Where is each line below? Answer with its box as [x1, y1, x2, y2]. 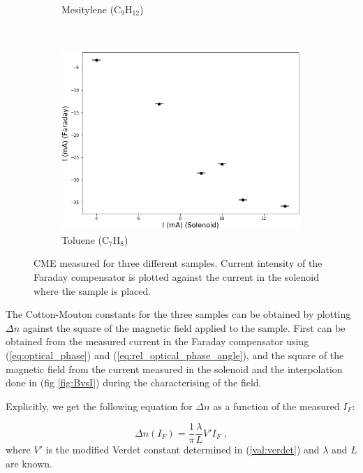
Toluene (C [61, 232, 110, 247]
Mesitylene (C [61, 2, 121, 16]
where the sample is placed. [34, 283, 151, 298]
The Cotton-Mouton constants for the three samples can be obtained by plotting [6, 307, 351, 321]
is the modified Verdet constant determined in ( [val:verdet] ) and [45, 442, 320, 457]
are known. [6, 456, 52, 470]
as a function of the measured [213, 398, 340, 413]
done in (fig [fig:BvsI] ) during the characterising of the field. [6, 375, 262, 390]
